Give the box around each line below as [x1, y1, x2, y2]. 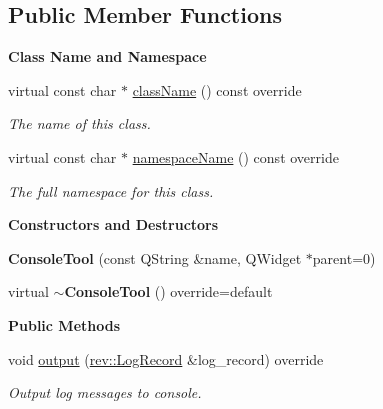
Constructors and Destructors [8, 214, 219, 235]
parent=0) [312, 247, 376, 268]
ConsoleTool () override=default [64, 281, 273, 302]
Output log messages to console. [8, 382, 202, 403]
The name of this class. [8, 113, 151, 134]
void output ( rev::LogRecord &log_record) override [8, 348, 324, 369]
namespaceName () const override [132, 146, 339, 167]
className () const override [132, 79, 302, 100]
